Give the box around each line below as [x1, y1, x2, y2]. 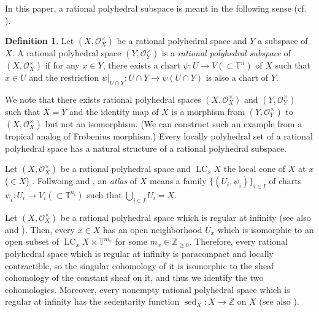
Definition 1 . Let [5, 34, 74, 47]
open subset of [5, 235, 60, 248]
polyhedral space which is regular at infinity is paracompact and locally [5, 247, 274, 259]
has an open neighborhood [103, 223, 202, 236]
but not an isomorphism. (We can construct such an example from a [45, 117, 302, 130]
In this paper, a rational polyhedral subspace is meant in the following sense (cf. [5, 2, 307, 14]
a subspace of [258, 34, 308, 47]
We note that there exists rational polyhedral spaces [5, 92, 201, 105]
